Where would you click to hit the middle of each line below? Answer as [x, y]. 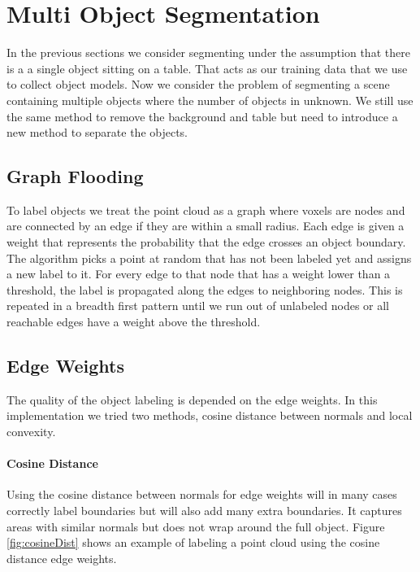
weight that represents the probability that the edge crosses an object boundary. [206, 242]
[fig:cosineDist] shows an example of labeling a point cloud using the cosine [193, 542]
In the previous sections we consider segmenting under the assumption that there [208, 52]
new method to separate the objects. [97, 132]
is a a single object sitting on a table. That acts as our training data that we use [207, 68]
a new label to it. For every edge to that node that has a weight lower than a [199, 274]
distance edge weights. [62, 558]
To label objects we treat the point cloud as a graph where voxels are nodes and [206, 210]
